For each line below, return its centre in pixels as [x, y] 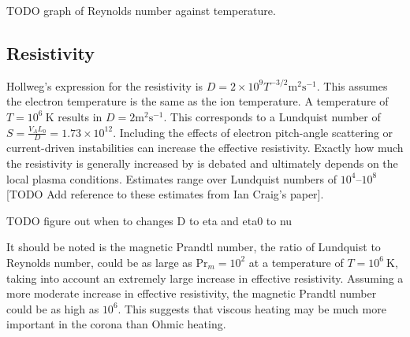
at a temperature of [296, 262]
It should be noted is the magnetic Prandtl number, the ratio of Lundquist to [194, 247]
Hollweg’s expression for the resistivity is [105, 85]
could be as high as [53, 308]
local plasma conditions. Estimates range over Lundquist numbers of [172, 178]
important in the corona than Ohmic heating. [116, 324]
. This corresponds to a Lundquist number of [272, 116]
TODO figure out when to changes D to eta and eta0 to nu [149, 220]
